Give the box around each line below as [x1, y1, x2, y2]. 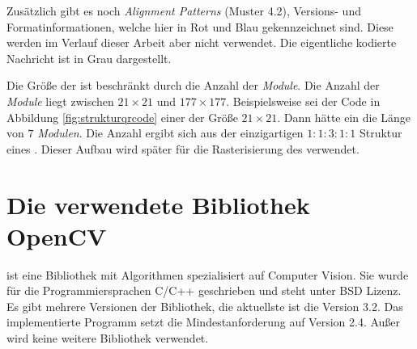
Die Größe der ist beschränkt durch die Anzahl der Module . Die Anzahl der [6, 77, 380, 94]
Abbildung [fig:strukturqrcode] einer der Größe [6, 108, 238, 125]
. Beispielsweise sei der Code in [226, 92, 381, 109]
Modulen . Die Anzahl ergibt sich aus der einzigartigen [37, 124, 304, 141]
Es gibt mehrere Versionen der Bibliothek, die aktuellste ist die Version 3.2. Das [6, 297, 403, 314]
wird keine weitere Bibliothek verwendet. [6, 330, 209, 347]
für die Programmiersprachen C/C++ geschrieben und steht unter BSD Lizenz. [6, 282, 402, 299]
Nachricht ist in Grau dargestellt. [6, 49, 172, 66]
